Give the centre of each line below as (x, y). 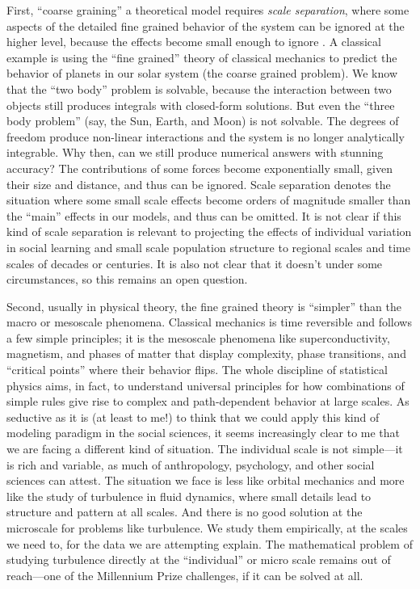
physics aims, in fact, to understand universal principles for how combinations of (206, 385)
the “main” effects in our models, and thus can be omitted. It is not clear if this (204, 215)
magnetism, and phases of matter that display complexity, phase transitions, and (206, 353)
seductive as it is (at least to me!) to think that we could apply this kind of (193, 417)
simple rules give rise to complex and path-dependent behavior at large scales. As (208, 401)
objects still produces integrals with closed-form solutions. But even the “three (201, 105)
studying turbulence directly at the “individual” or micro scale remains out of (199, 560)
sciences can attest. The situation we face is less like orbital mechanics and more (206, 480)
